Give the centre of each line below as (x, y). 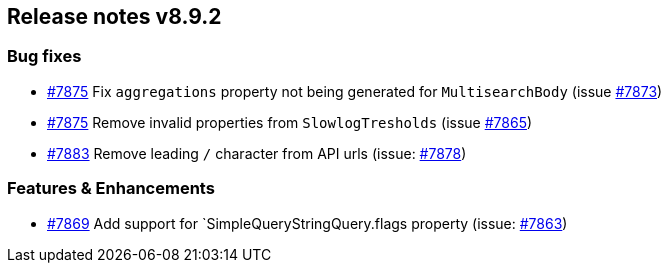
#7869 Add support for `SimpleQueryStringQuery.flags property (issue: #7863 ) (307, 223)
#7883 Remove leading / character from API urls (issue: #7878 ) (257, 153)
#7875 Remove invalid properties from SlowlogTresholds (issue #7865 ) (290, 122)
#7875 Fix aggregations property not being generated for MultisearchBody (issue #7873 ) (355, 91)
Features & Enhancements (111, 188)
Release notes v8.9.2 (114, 16)
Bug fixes (44, 56)
